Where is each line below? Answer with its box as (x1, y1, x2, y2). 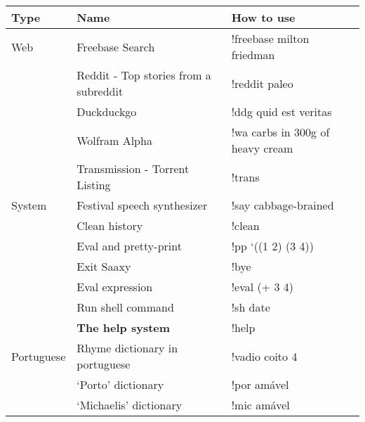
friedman (231, 46, 275, 63)
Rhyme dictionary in (77, 340, 178, 356)
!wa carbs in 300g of (231, 124, 330, 140)
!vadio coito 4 (231, 347, 298, 364)
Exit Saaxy (77, 258, 131, 274)
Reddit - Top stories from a (77, 67, 211, 83)
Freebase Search (77, 38, 155, 55)
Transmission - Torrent (77, 160, 190, 177)
